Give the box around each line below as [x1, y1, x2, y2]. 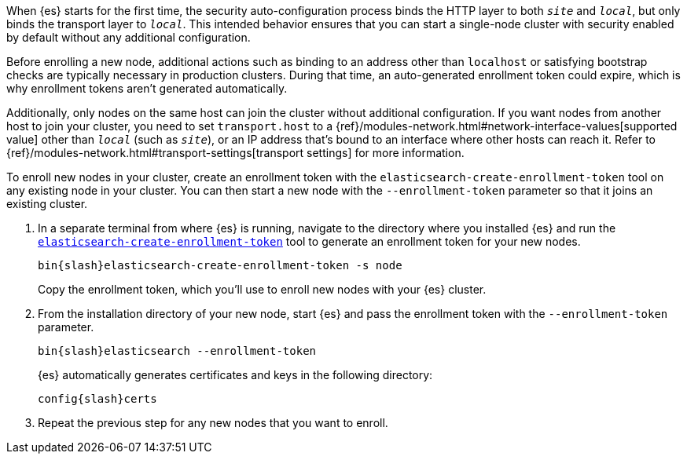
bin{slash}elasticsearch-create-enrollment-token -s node [38, 259, 402, 272]
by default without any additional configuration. [6, 31, 251, 44]
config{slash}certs [38, 392, 157, 405]
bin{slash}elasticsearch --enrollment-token [38, 345, 317, 357]
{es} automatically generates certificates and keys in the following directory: [38, 368, 433, 382]
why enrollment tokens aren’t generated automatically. [6, 82, 288, 95]
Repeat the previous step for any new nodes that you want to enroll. [38, 416, 388, 429]
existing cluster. [6, 197, 88, 210]
